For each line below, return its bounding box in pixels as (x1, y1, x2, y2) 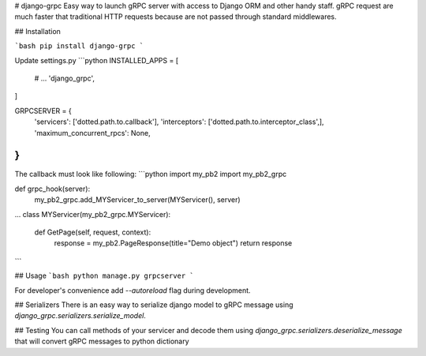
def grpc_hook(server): (14, 184, 91, 193)
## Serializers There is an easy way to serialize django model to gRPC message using (14, 300, 293, 309)
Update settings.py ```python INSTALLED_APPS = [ (14, 55, 179, 65)
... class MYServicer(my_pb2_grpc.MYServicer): (14, 209, 171, 219)
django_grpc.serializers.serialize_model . (14, 311, 146, 320)
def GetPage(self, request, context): (34, 227, 151, 237)
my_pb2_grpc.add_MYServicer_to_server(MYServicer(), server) (34, 195, 241, 204)
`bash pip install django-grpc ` (14, 42, 144, 51)
